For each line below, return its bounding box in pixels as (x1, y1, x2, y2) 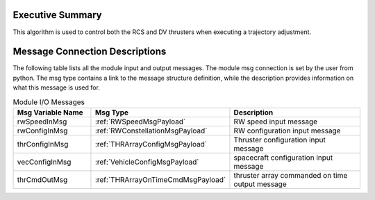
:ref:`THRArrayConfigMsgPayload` (94, 139, 208, 149)
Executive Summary (12, 9, 102, 21)
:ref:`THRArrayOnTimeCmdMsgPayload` (94, 174, 226, 184)
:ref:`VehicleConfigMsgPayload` (94, 157, 199, 167)
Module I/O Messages (12, 97, 85, 107)
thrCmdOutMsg (17, 174, 68, 184)
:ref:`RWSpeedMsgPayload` (94, 117, 186, 126)
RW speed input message (233, 117, 318, 126)
